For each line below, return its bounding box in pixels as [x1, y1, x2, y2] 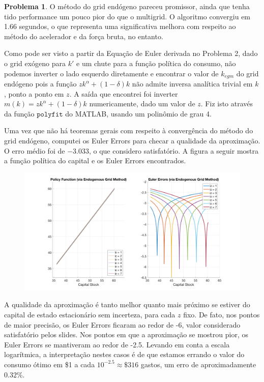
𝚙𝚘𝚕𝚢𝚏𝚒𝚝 [37, 110, 63, 118]
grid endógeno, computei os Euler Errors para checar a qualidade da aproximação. [4, 135, 260, 145]
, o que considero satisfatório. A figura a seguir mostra [89, 145, 259, 156]
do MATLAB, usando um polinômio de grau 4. [65, 108, 212, 119]
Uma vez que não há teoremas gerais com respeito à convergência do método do [4, 125, 253, 136]
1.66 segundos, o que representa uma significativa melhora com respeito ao [4, 21, 236, 32]
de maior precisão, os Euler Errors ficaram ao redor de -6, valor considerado [4, 319, 241, 330]
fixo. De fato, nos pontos [183, 309, 260, 319]
